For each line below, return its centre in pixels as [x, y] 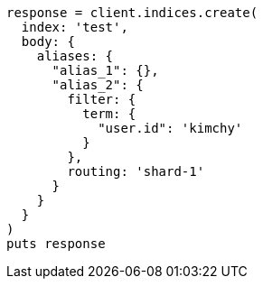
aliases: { [75, 56]
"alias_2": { [98, 85]
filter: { [102, 99]
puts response [56, 244]
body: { [48, 42]
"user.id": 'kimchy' [170, 128]
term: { [109, 114]
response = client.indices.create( [132, 13]
